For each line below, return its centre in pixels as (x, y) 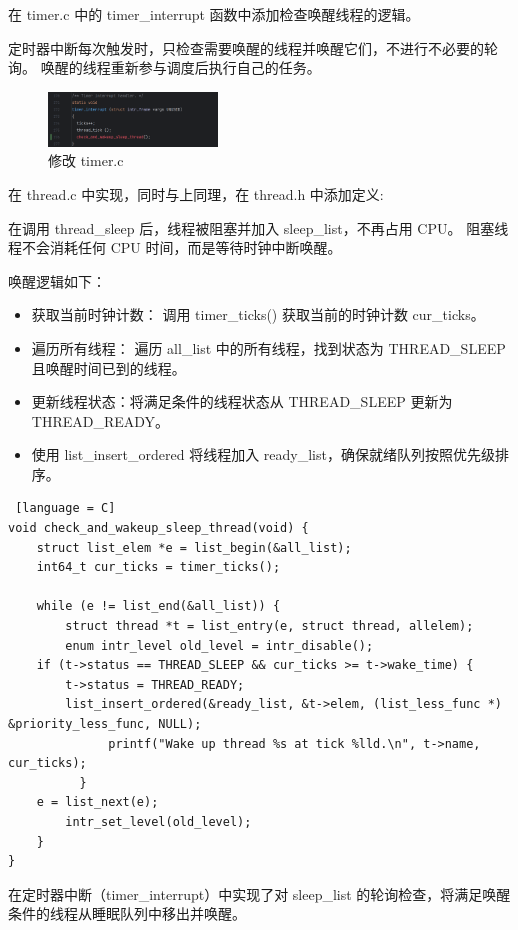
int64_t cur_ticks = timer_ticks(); (158, 567)
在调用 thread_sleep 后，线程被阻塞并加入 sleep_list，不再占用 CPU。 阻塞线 (258, 227)
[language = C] (65, 508)
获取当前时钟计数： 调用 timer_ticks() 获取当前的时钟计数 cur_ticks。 (258, 314)
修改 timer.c (86, 160)
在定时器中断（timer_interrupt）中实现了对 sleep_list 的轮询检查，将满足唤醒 (259, 893)
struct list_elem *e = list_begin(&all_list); (194, 547)
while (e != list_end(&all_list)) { (158, 606)
